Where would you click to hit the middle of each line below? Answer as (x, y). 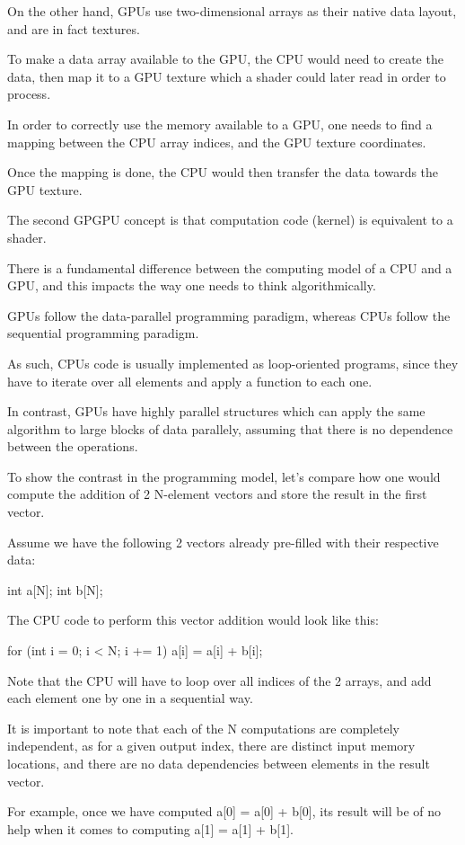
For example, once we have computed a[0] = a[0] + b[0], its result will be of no (224, 811)
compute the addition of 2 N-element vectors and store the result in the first (217, 494)
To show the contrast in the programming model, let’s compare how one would (224, 476)
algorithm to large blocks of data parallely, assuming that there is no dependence (230, 428)
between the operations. (73, 446)
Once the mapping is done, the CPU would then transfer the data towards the (223, 172)
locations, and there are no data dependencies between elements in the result (219, 763)
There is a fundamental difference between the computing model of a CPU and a (230, 267)
